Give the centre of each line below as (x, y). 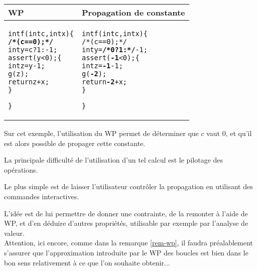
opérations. (21, 169)
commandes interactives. (42, 196)
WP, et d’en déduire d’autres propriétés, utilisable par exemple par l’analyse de (126, 223)
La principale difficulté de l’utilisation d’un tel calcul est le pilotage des (114, 160)
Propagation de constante (134, 12)
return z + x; (29, 82)
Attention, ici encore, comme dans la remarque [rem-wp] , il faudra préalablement (128, 243)
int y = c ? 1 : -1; (33, 50)
